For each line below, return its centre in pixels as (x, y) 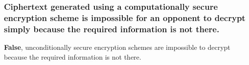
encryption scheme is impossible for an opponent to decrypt (125, 17)
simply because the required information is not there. (112, 29)
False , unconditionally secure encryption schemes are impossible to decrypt (117, 47)
